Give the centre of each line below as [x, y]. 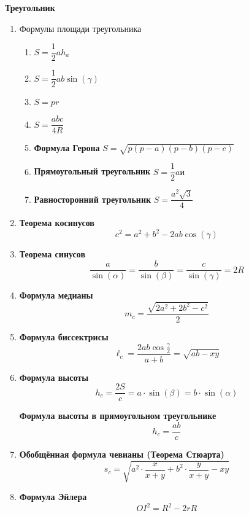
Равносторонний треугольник [93, 199]
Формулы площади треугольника [80, 28]
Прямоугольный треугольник [92, 171]
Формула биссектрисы [64, 337]
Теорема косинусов [57, 223]
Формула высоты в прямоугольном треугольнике [118, 416]
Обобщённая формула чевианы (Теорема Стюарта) [122, 454]
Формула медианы [56, 295]
